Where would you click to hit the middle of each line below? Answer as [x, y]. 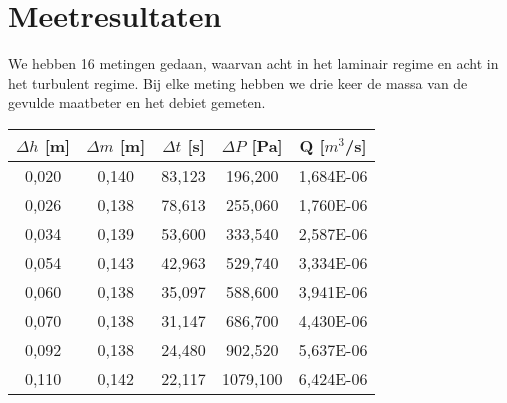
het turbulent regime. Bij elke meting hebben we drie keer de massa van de [238, 82]
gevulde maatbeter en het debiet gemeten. [137, 102]
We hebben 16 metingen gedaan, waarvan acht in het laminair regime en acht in [253, 63]
